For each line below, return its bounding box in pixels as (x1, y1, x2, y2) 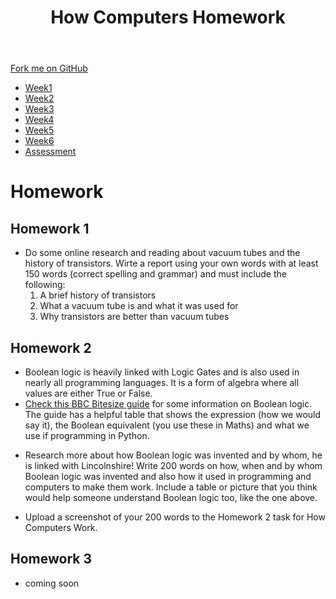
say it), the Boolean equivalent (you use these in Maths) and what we (24, 419, 310, 431)
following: (24, 279, 66, 291)
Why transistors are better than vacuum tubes (39, 311, 230, 323)
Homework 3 (10, 551, 92, 568)
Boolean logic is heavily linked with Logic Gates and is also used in (24, 366, 300, 378)
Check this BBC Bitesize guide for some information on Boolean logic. (24, 398, 313, 410)
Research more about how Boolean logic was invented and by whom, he (24, 449, 323, 461)
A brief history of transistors (39, 289, 157, 301)
